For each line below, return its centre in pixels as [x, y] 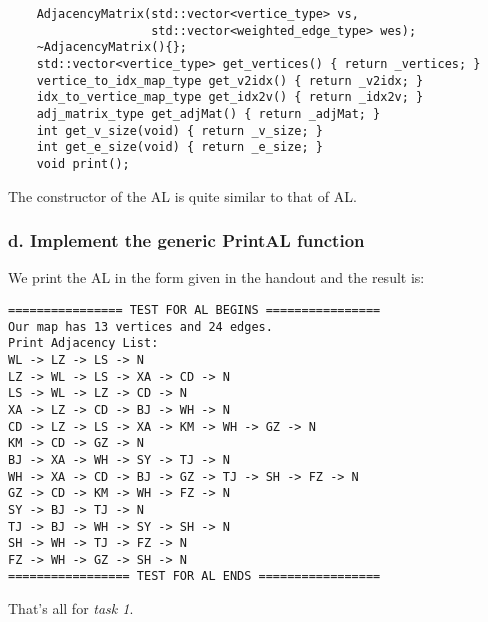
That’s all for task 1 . [71, 608]
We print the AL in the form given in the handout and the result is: [216, 277]
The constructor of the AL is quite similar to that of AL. [182, 195]
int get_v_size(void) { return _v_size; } [179, 130]
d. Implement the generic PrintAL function [186, 240]
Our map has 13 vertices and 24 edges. [140, 326]
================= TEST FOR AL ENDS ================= [194, 576]
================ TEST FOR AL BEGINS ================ [194, 309]
